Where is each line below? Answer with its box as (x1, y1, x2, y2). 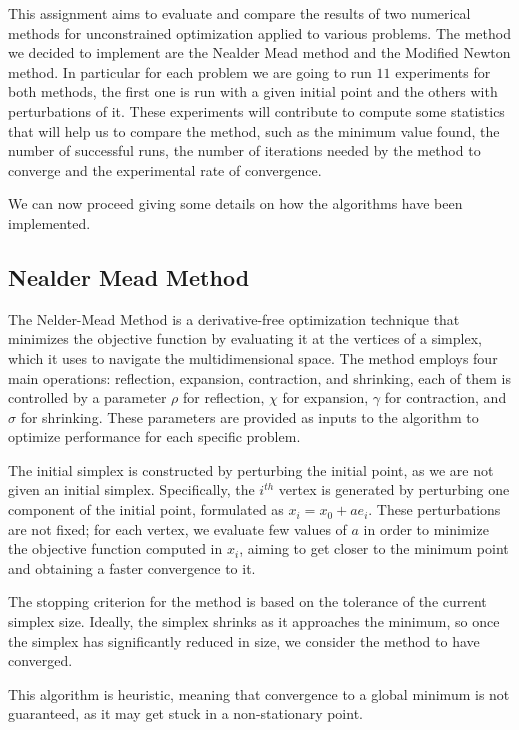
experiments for (395, 61, 491, 82)
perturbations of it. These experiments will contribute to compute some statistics (8, 100, 505, 121)
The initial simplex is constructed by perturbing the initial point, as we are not (8, 459, 494, 480)
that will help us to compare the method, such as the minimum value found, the (8, 120, 500, 141)
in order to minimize (363, 518, 489, 539)
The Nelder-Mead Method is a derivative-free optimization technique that (8, 308, 460, 329)
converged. (8, 650, 73, 671)
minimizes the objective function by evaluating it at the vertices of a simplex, (8, 328, 482, 349)
